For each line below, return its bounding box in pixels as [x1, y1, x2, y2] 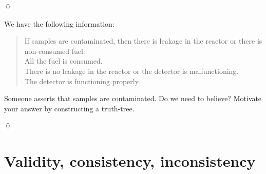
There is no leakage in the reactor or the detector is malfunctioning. [24, 65, 239, 76]
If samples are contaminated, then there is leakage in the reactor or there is [24, 35, 262, 46]
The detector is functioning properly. [24, 75, 140, 86]
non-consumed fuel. [24, 45, 85, 56]
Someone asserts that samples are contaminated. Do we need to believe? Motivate [4, 93, 262, 104]
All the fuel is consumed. [24, 55, 103, 66]
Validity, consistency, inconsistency [4, 150, 256, 171]
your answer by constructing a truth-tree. [4, 103, 135, 113]
